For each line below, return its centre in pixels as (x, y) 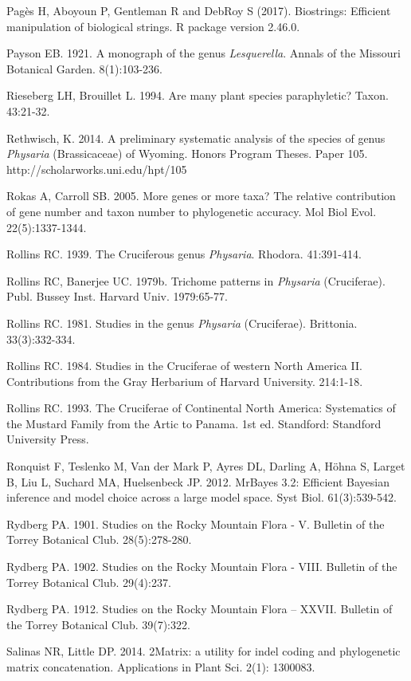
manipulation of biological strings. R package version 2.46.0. (153, 26)
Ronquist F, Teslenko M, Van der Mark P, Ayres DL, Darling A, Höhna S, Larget (206, 466)
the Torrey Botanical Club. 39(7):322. (98, 624)
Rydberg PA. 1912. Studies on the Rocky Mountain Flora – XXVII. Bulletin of (200, 609)
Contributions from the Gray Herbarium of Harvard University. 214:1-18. (185, 381)
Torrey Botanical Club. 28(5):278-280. (99, 539)
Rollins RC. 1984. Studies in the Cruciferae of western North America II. (184, 366)
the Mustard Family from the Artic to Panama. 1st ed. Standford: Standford (194, 423)
